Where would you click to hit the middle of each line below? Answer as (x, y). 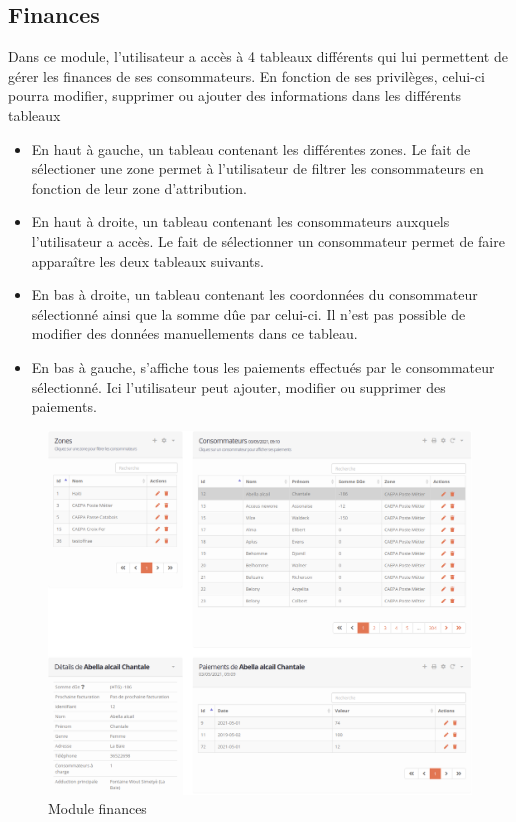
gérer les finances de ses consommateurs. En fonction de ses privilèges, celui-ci (246, 75)
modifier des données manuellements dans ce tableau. (194, 333)
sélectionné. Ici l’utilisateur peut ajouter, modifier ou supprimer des (238, 386)
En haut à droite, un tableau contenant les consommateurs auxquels (240, 221)
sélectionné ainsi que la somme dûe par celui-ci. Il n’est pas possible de (248, 313)
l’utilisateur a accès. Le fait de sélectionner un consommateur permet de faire (268, 240)
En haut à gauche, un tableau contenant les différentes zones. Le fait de (251, 148)
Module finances (97, 808)
